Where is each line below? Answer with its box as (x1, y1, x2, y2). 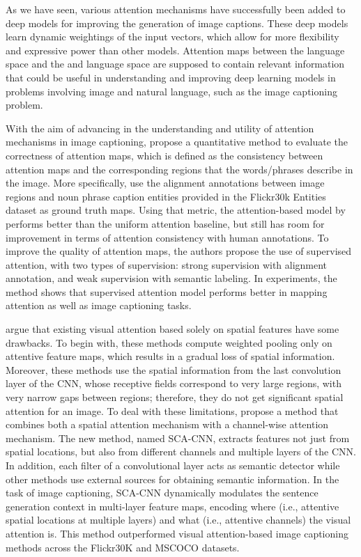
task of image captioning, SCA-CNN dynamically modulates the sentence (6, 485, 318, 500)
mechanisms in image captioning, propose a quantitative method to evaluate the (6, 134, 348, 149)
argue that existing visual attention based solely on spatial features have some (6, 322, 339, 336)
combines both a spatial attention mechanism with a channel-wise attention (6, 417, 329, 432)
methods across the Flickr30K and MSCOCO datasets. (6, 540, 240, 554)
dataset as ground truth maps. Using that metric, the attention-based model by (6, 203, 346, 217)
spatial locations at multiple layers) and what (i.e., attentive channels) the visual (6, 512, 351, 527)
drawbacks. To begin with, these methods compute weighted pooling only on (6, 335, 332, 350)
